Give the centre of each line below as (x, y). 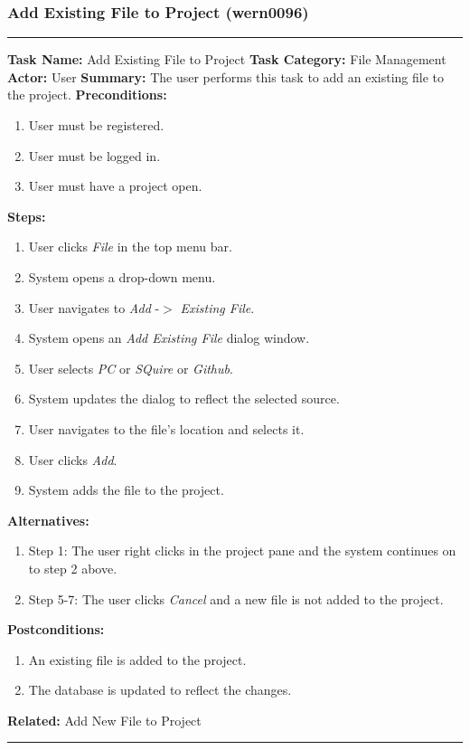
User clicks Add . (73, 459)
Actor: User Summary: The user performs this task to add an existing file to (226, 76)
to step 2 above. (73, 568)
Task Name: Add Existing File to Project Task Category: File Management (227, 59)
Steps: (27, 216)
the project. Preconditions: (87, 95)
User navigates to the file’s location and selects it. (166, 428)
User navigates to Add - (94, 307)
